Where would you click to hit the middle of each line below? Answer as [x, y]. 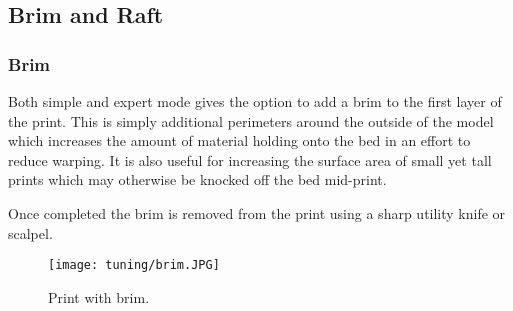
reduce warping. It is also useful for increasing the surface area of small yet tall [250, 159]
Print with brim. [99, 296]
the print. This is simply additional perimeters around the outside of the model [251, 120]
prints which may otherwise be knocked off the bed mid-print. [197, 179]
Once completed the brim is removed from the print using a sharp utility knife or [257, 212]
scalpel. [30, 232]
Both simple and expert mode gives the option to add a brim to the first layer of [255, 101]
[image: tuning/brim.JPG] [134, 265]
